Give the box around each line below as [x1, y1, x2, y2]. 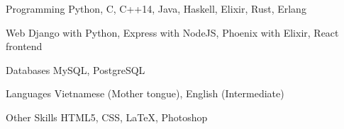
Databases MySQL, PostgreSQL [6, 62, 145, 77]
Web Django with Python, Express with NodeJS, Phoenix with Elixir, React [6, 25, 339, 39]
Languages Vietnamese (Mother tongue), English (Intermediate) [6, 86, 284, 101]
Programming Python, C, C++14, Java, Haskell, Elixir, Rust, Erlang [6, 1, 306, 16]
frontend [6, 39, 43, 54]
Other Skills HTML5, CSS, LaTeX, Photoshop [6, 109, 208, 124]
